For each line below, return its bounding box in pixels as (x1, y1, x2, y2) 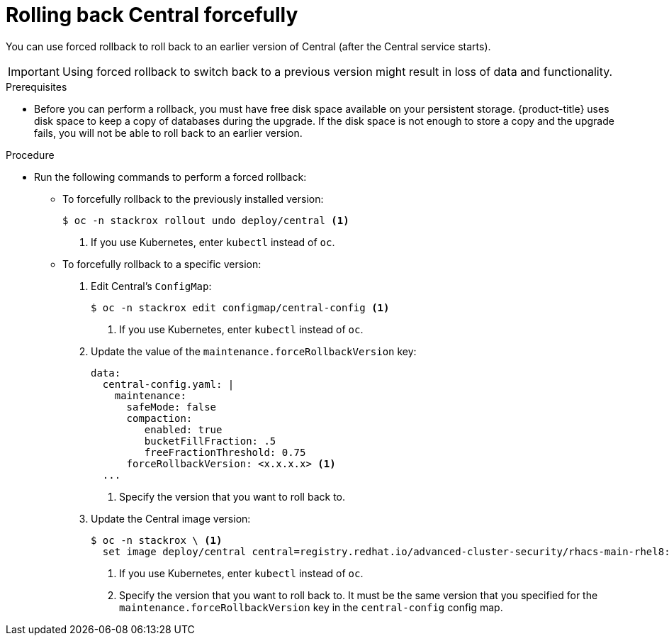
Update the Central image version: (91, 512, 251, 525)
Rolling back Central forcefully (6, 3, 298, 27)
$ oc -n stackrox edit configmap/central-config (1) (91, 301, 390, 313)
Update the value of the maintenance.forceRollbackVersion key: (91, 345, 417, 357)
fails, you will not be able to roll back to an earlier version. (34, 126, 303, 139)
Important (8, 64, 60, 79)
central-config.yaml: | (102, 378, 235, 390)
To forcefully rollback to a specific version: (62, 257, 262, 270)
